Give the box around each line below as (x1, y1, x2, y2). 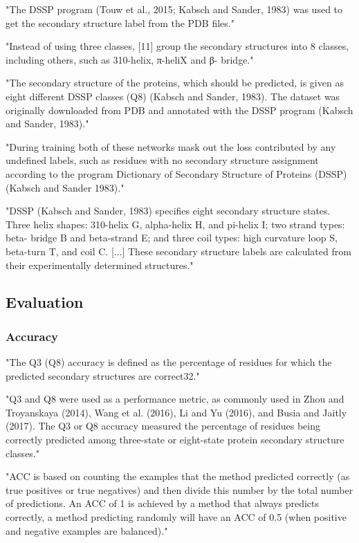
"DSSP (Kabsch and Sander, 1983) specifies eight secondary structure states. (6, 203, 331, 218)
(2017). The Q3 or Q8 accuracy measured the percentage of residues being (6, 418, 320, 433)
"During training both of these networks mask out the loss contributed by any (6, 139, 336, 154)
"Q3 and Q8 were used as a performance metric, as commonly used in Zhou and (6, 392, 344, 406)
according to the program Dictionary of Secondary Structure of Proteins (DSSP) (6, 166, 347, 181)
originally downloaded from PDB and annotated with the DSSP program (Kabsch (6, 102, 353, 117)
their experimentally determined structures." (6, 257, 194, 272)
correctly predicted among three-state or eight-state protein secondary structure (6, 432, 344, 447)
